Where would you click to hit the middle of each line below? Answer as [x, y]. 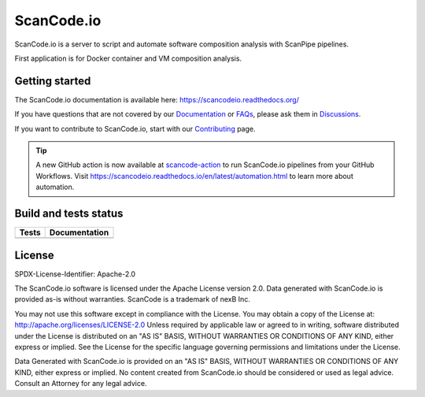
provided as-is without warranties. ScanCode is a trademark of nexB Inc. [133, 299]
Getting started [53, 81]
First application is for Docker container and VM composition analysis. [128, 58]
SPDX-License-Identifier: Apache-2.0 [75, 274]
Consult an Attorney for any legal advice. [81, 384]
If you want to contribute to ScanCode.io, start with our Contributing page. [135, 128]
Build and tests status [69, 213]
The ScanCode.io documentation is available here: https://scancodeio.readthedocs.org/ [157, 99]
